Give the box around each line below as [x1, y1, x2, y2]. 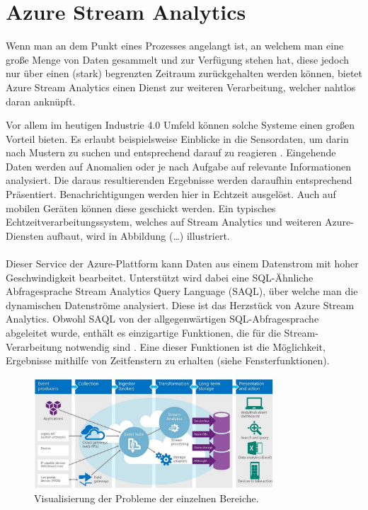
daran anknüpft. [6, 93, 76, 108]
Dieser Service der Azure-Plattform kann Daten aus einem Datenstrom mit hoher [6, 256, 359, 271]
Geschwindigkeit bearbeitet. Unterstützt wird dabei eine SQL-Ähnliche [6, 270, 314, 284]
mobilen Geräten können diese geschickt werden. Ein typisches [6, 200, 276, 215]
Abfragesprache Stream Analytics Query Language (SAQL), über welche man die [6, 284, 358, 299]
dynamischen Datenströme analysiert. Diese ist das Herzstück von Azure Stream [6, 297, 355, 312]
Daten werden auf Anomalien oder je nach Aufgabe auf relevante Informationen [6, 158, 352, 173]
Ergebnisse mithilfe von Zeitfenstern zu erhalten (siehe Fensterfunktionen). [6, 353, 330, 368]
